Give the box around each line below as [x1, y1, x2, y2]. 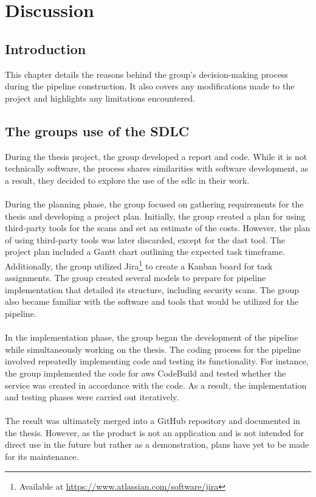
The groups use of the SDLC [5, 121, 190, 140]
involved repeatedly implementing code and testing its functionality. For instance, [5, 355, 309, 367]
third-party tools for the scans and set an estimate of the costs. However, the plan [5, 221, 311, 234]
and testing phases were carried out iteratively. [5, 391, 179, 403]
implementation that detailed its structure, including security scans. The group [5, 283, 299, 296]
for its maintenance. [5, 450, 79, 463]
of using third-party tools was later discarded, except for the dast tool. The [5, 233, 286, 246]
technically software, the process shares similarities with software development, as [5, 162, 309, 175]
